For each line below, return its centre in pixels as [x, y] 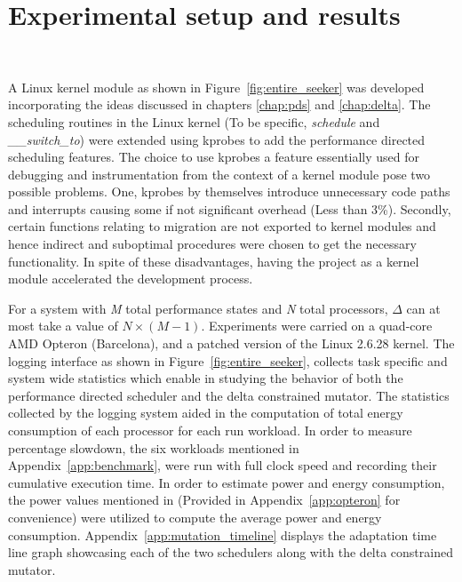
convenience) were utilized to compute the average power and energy [195, 517]
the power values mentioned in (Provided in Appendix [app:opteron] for [204, 500]
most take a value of [63, 326]
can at [423, 308]
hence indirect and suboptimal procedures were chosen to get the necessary [212, 244]
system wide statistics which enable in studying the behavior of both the [206, 378]
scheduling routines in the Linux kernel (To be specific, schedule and [194, 121]
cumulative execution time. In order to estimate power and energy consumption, [227, 482]
